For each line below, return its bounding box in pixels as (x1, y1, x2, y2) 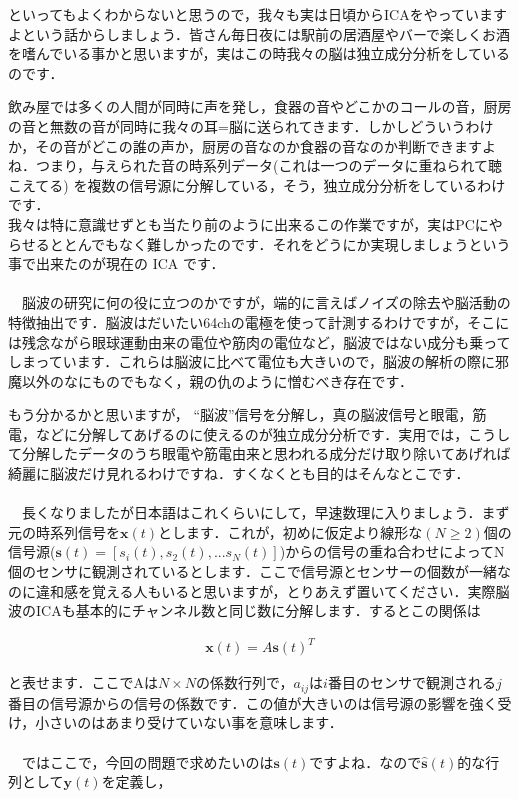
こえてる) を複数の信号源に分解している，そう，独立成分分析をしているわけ (8, 174, 506, 195)
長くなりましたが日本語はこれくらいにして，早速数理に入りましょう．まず (21, 502, 510, 523)
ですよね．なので (309, 751, 422, 772)
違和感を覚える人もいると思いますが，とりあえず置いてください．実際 (35, 580, 496, 601)
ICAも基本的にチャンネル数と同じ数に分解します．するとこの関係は (35, 600, 481, 621)
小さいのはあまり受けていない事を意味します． (35, 712, 343, 733)
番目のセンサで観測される (327, 672, 496, 693)
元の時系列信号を (8, 521, 120, 542)
